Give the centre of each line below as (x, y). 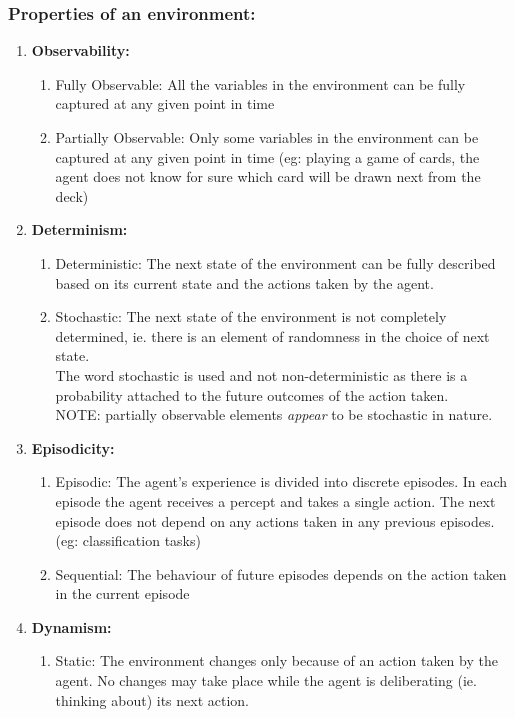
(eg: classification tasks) (128, 540)
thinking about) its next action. (152, 699)
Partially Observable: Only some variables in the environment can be (267, 137)
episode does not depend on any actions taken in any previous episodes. (275, 520)
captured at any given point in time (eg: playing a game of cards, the (267, 156)
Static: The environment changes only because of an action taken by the (276, 660)
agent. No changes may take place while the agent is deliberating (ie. (266, 680)
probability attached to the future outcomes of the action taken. (252, 394)
